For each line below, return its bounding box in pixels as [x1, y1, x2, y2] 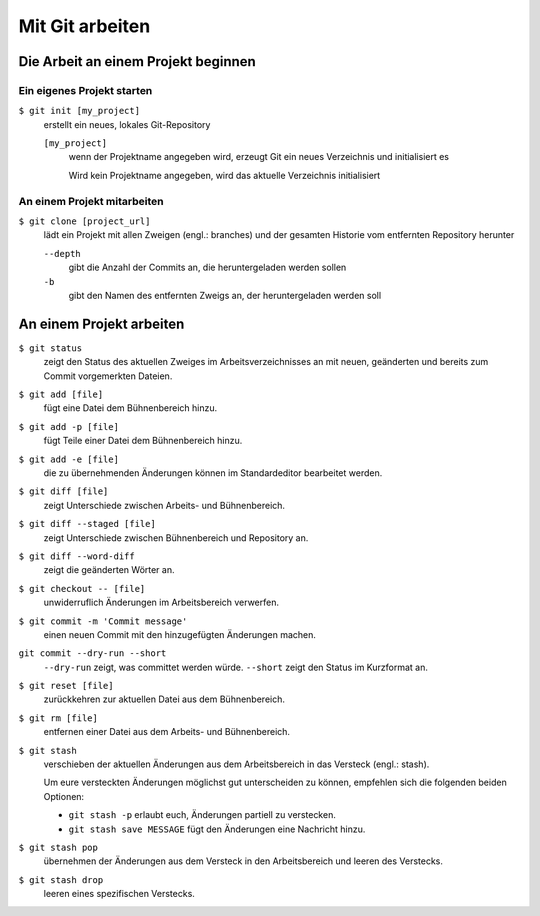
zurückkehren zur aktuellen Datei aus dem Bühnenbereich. [43, 693, 285, 705]
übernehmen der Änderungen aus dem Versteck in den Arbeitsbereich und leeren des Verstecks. [43, 855, 444, 867]
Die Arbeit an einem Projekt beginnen [18, 53, 257, 70]
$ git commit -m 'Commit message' [18, 615, 188, 627]
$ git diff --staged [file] [18, 518, 157, 530]
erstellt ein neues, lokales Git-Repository [43, 118, 211, 130]
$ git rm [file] [18, 712, 99, 724]
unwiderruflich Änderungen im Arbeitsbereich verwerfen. [43, 596, 280, 609]
